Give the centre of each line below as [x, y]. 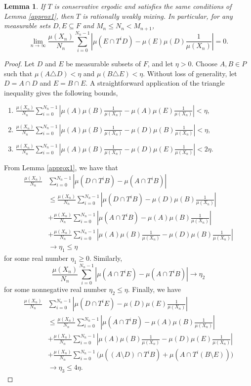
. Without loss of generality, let [190, 73]
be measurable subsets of [104, 64]
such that [18, 73]
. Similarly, [106, 258]
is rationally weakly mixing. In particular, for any [158, 16]
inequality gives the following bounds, [61, 92]
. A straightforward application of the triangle [155, 83]
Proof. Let [19, 64]
